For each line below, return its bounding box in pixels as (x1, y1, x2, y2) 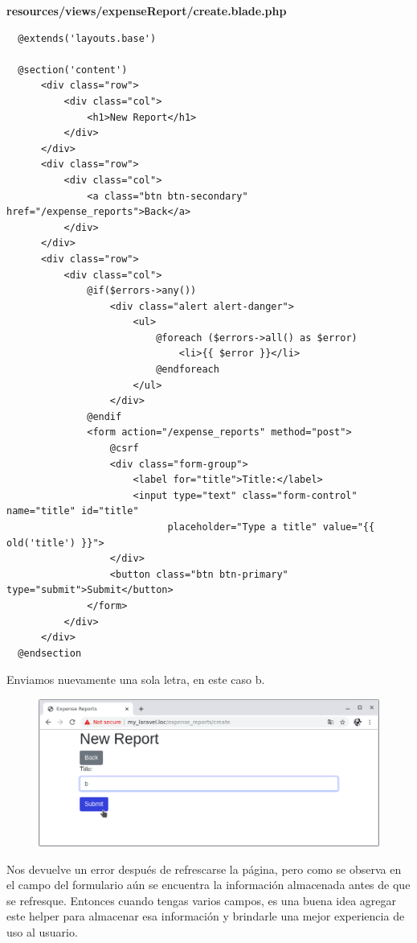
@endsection (18, 647, 82, 659)
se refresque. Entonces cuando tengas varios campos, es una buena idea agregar (6, 892, 397, 908)
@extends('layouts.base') (18, 32, 157, 44)
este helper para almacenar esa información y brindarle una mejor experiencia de (6, 908, 405, 924)
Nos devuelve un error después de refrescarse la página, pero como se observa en (6, 860, 402, 877)
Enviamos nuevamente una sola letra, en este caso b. (6, 671, 265, 688)
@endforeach (156, 364, 219, 376)
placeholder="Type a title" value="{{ (167, 521, 375, 533)
